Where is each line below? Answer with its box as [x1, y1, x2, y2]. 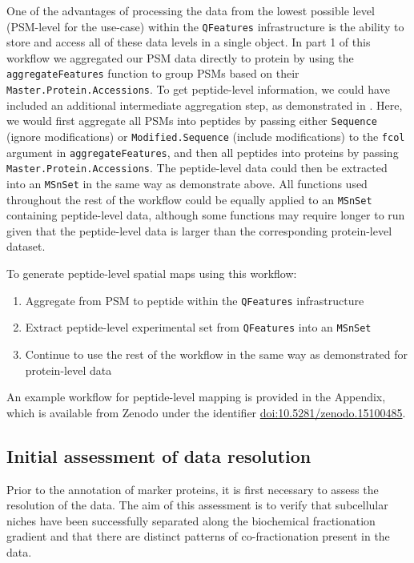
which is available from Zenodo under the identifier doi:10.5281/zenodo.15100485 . [6, 404, 406, 420]
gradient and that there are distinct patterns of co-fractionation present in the [6, 528, 390, 545]
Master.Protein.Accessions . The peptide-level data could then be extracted [6, 159, 388, 176]
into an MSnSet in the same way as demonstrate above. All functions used [6, 175, 368, 191]
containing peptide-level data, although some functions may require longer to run [6, 207, 405, 223]
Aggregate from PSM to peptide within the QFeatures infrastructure [25, 292, 364, 308]
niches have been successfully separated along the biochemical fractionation [6, 512, 376, 529]
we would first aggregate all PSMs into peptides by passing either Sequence [6, 112, 377, 129]
